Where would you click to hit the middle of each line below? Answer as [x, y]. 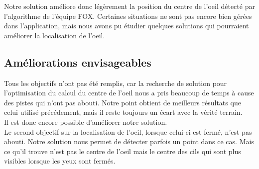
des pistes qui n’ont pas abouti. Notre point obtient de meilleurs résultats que [123, 102]
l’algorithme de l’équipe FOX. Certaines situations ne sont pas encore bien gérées [128, 16]
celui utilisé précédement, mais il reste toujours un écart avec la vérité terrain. [123, 112]
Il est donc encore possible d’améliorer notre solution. [86, 122]
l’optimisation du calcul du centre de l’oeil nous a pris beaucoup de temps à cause [129, 93]
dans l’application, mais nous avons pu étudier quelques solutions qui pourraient [127, 26]
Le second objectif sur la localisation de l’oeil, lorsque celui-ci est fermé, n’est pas [128, 131]
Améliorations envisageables [78, 62]
